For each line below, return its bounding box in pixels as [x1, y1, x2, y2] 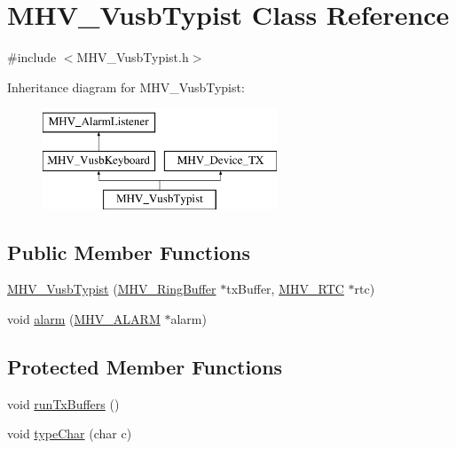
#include [7, 48, 57, 67]
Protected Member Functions [7, 353, 283, 381]
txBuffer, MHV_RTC [226, 280, 344, 298]
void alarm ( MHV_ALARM [7, 310, 161, 328]
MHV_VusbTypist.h [76, 48, 189, 67]
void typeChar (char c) [7, 424, 132, 443]
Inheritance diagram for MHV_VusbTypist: [7, 77, 245, 96]
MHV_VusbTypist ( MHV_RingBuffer [7, 280, 216, 298]
